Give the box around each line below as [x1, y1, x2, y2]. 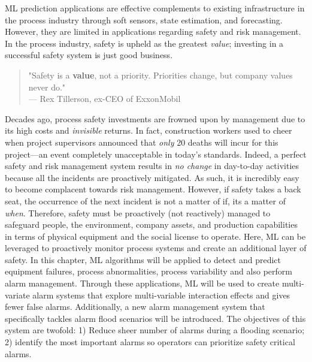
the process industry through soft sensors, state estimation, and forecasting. [5, 13, 283, 26]
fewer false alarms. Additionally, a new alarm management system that [5, 300, 265, 313]
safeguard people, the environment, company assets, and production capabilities [5, 218, 298, 231]
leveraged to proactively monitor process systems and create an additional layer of [5, 242, 307, 254]
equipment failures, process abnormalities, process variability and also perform [5, 265, 292, 277]
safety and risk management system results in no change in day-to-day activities [5, 159, 299, 172]
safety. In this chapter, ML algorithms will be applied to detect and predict [5, 253, 281, 266]
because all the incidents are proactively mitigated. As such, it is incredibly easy [5, 171, 299, 183]
